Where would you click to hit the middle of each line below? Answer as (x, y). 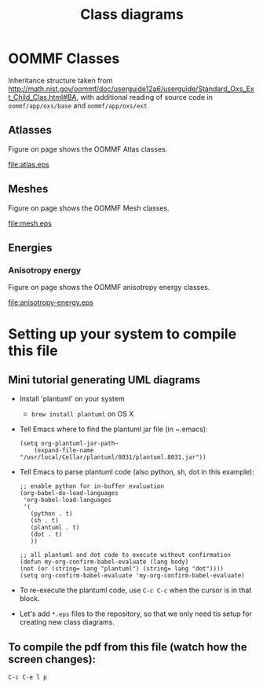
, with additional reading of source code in (145, 97)
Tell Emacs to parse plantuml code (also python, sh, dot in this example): (137, 472)
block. (29, 599)
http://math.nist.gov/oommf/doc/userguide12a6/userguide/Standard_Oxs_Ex (131, 89)
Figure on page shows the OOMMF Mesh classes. (89, 208)
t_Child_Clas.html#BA (42, 97)
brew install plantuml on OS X (82, 414)
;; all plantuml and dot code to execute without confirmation (125, 555)
